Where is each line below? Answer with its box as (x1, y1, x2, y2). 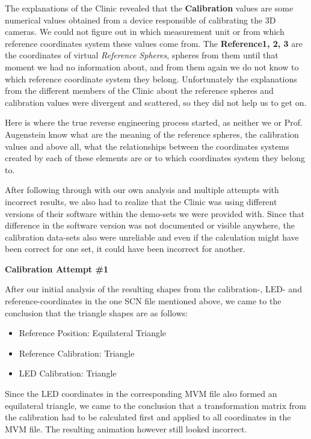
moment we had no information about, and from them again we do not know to (5, 60, 299, 73)
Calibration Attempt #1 (5, 262, 108, 275)
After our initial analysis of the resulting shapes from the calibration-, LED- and (5, 283, 302, 295)
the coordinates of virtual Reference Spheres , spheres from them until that (5, 49, 279, 61)
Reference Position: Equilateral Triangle (19, 327, 167, 339)
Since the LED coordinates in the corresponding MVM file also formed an (5, 387, 277, 400)
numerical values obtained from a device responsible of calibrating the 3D (5, 13, 276, 26)
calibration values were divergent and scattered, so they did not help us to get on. (5, 96, 307, 108)
